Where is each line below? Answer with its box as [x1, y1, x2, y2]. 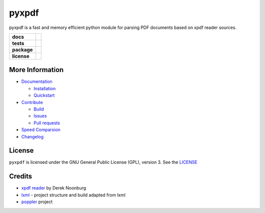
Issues [33, 113, 47, 119]
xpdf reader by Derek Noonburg [21, 185, 86, 191]
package [12, 46, 33, 53]
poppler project [21, 199, 53, 205]
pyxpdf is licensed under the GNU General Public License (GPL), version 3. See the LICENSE [9, 160, 198, 165]
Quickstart [33, 92, 55, 98]
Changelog [21, 133, 44, 139]
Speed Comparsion [21, 127, 61, 133]
